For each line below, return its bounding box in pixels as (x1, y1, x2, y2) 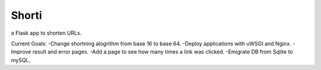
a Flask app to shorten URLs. (11, 29, 82, 36)
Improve (11, 48, 32, 55)
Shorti (11, 9, 42, 22)
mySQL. (11, 56, 31, 64)
